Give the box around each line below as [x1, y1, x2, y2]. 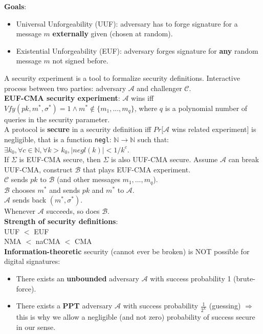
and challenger [137, 82, 182, 93]
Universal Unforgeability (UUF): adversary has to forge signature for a [16, 18, 238, 29]
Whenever [4, 206, 36, 216]
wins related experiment [171, 124, 247, 135]
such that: [137, 133, 169, 144]
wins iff [131, 93, 154, 103]
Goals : [4, 1, 27, 11]
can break [228, 154, 259, 165]
